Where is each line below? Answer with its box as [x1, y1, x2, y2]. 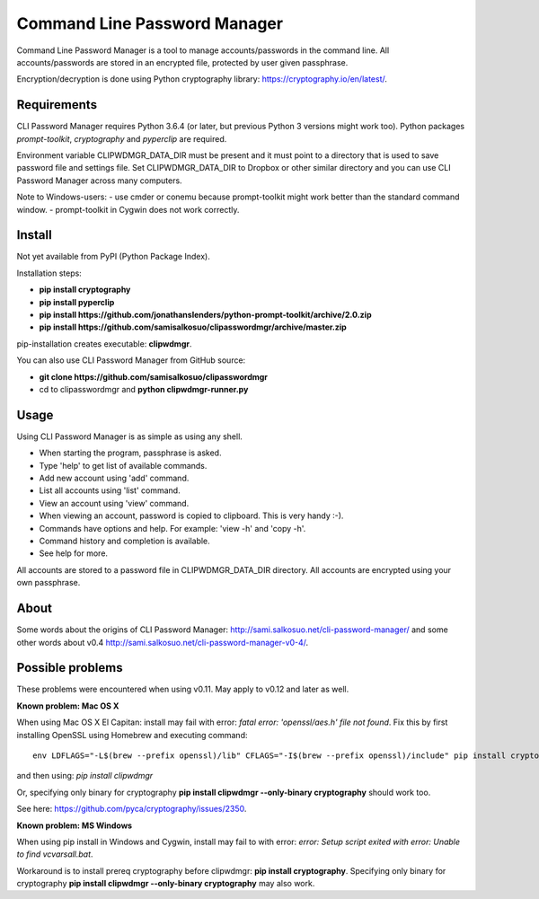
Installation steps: [16, 268, 83, 278]
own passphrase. [16, 577, 81, 588]
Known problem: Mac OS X [16, 701, 119, 711]
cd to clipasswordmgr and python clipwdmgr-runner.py [39, 384, 249, 394]
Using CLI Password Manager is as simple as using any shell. [16, 431, 243, 442]
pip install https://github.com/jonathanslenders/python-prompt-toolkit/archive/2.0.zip [39, 310, 372, 321]
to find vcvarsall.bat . [16, 849, 93, 859]
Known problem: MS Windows [16, 820, 133, 831]
